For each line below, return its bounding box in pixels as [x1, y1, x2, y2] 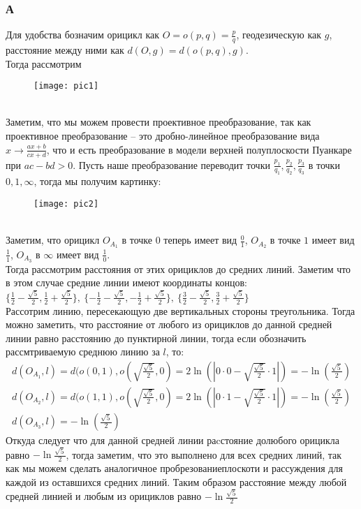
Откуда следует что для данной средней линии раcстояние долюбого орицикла [6, 433, 339, 448]
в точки [308, 157, 340, 172]
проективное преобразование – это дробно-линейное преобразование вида [6, 128, 320, 143]
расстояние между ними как [6, 43, 124, 57]
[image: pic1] [34, 81, 99, 91]
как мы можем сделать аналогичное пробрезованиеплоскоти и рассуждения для [6, 461, 343, 475]
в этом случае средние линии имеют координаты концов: [6, 275, 247, 290]
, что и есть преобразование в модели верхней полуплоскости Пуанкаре [46, 142, 352, 156]
